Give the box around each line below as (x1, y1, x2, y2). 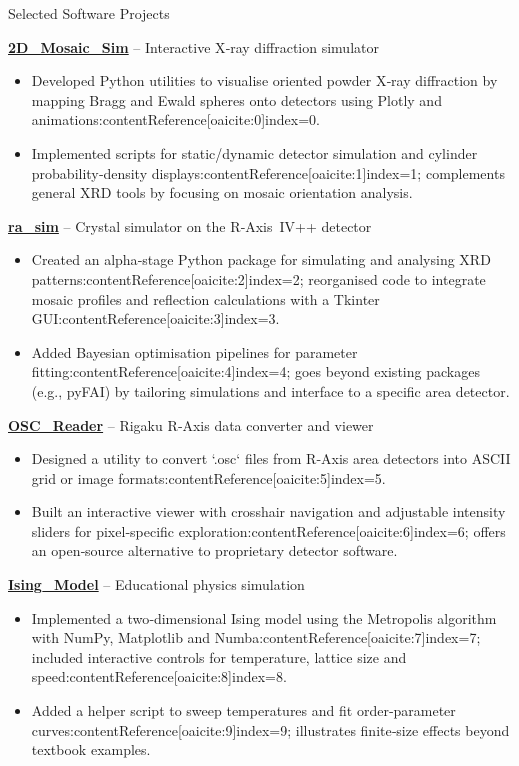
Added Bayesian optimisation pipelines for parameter (31, 341, 358, 362)
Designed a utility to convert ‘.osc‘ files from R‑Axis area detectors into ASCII (31, 448, 511, 469)
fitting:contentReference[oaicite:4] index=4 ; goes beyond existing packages (31, 361, 480, 382)
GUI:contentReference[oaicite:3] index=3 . (31, 308, 280, 329)
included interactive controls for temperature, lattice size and (31, 646, 407, 667)
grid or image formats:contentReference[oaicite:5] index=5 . (31, 467, 386, 488)
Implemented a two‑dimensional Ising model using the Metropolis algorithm (31, 607, 497, 628)
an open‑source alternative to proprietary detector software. (31, 540, 398, 561)
